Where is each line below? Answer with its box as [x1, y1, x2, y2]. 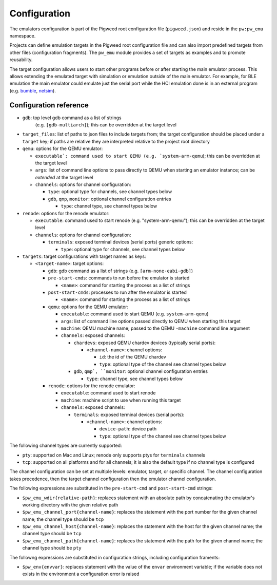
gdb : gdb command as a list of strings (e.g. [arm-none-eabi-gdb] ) [48, 268, 193, 274]
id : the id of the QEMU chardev [99, 354, 166, 360]
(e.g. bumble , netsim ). [9, 87, 56, 93]
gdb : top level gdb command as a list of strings [22, 115, 122, 121]
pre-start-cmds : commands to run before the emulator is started [48, 275, 190, 281]
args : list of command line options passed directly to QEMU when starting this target [61, 318, 241, 324]
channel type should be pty [22, 545, 82, 551]
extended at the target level [35, 174, 93, 180]
